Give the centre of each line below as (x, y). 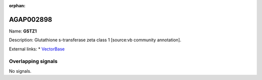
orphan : (17, 6)
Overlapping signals (33, 62)
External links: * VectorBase (37, 49)
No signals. (20, 71)
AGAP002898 (31, 19)
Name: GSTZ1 (23, 31)
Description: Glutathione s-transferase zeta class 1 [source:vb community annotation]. (95, 40)
